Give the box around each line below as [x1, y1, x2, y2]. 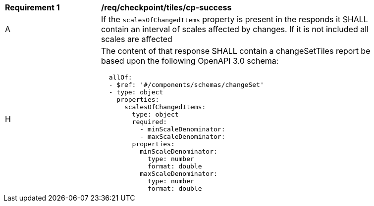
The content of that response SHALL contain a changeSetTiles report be [101, 46, 371, 56]
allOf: [108, 74, 132, 81]
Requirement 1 [5, 2, 60, 12]
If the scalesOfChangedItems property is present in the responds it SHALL [101, 14, 368, 24]
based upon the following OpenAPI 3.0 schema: [101, 56, 279, 66]
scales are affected [101, 34, 172, 44]
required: [132, 118, 167, 125]
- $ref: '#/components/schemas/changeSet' [108, 81, 264, 88]
